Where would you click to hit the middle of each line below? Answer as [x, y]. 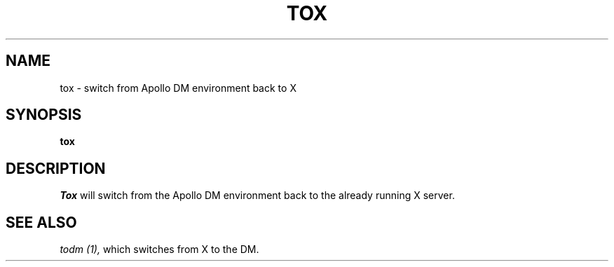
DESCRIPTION [56, 168]
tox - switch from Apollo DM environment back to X [178, 88]
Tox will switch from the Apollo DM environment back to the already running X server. [257, 196]
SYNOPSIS [44, 115]
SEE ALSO [41, 222]
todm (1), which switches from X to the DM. [159, 249]
